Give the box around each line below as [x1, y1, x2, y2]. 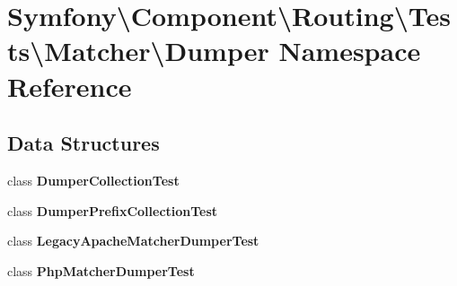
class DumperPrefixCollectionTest [7, 201, 218, 220]
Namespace [278, 32, 421, 69]
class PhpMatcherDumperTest [7, 261, 195, 280]
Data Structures [7, 129, 160, 157]
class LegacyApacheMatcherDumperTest [7, 231, 259, 250]
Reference [7, 67, 132, 104]
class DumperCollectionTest [7, 170, 180, 189]
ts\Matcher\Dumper [7, 32, 269, 69]
